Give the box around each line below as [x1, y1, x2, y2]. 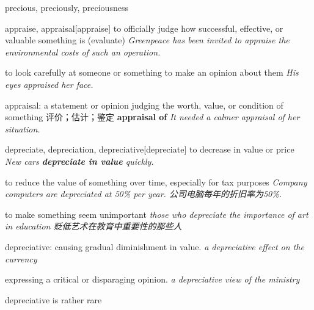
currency [5, 252, 37, 265]
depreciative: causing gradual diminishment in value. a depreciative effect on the [5, 240, 304, 253]
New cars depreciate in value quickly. [5, 154, 154, 167]
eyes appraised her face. [5, 77, 93, 90]
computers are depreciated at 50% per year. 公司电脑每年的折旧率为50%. [5, 187, 282, 200]
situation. [5, 122, 40, 135]
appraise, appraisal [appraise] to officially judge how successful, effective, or [5, 21, 283, 34]
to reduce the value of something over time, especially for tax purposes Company [5, 175, 307, 188]
